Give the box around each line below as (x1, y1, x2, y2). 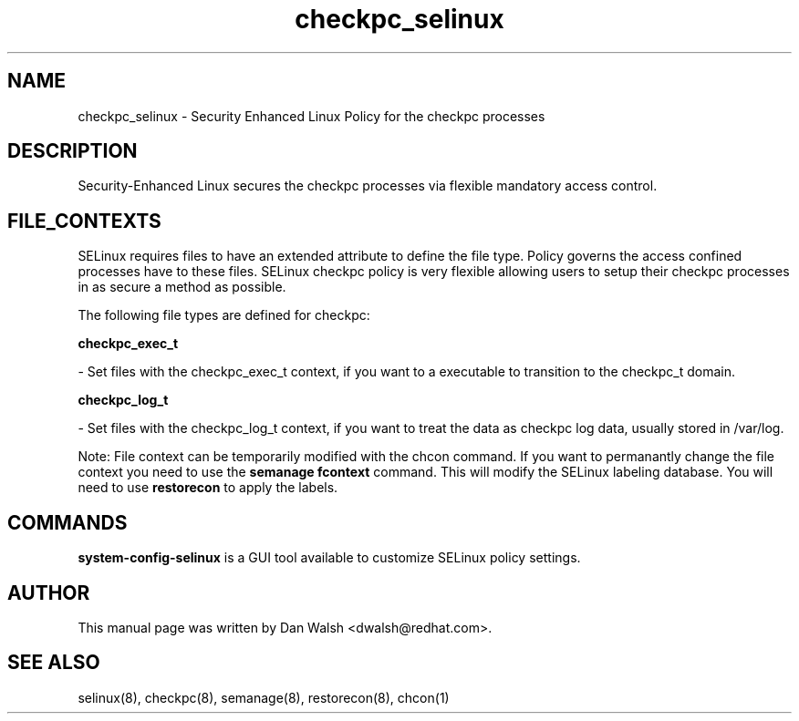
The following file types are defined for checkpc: (78, 307, 370, 324)
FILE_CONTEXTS (7, 209, 161, 232)
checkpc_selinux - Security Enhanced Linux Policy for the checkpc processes (78, 108, 545, 124)
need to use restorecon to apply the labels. (78, 479, 338, 496)
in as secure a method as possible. (78, 279, 286, 295)
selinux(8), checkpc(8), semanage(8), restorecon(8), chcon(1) (78, 689, 450, 706)
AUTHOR (7, 581, 90, 604)
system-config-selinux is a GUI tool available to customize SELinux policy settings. (78, 550, 581, 566)
